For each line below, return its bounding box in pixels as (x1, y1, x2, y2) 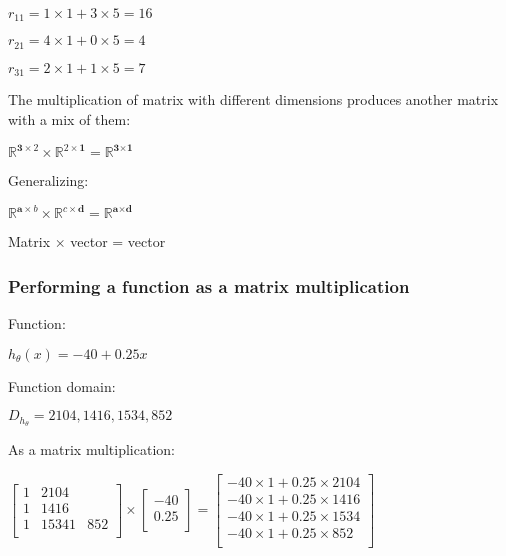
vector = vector (70, 231, 166, 252)
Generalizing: (8, 170, 89, 191)
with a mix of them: (8, 108, 131, 129)
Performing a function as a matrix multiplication (8, 273, 410, 298)
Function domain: (8, 375, 116, 396)
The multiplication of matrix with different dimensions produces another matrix (8, 89, 499, 110)
